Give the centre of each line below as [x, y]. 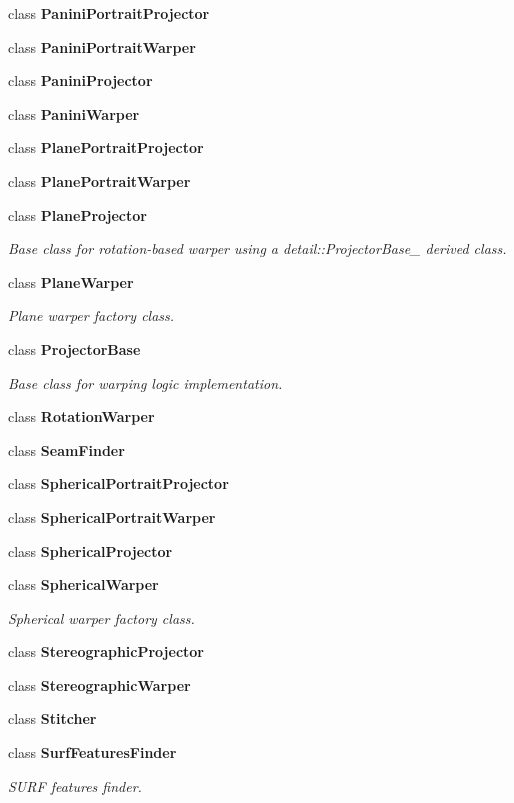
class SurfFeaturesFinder [92, 752]
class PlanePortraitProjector [106, 147]
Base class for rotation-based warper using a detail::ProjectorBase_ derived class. [257, 248]
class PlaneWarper [71, 281]
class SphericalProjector [90, 550]
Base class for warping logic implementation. [145, 382]
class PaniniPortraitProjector [109, 13]
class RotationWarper [81, 416]
